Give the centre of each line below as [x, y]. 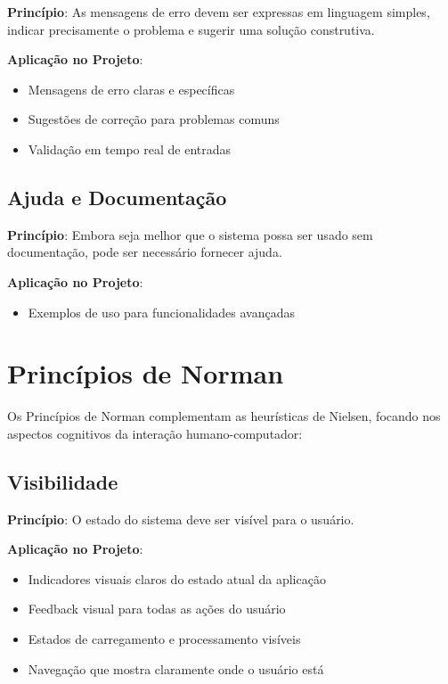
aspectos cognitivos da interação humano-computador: [155, 433]
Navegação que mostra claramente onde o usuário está [176, 668]
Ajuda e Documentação [117, 197]
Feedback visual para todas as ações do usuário [157, 609]
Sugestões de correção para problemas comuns [154, 119]
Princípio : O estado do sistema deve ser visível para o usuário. [181, 519]
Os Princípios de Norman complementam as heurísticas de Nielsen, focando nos [224, 416]
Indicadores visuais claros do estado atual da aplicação [177, 578]
